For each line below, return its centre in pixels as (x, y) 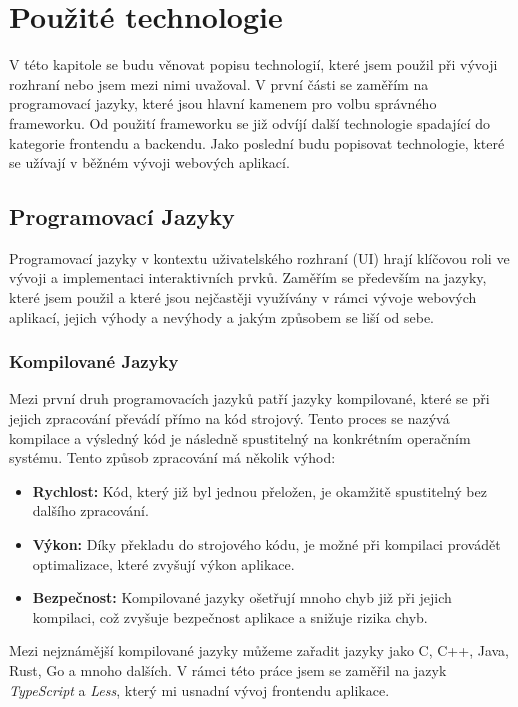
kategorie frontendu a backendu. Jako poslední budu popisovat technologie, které (257, 142)
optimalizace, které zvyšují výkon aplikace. (163, 563)
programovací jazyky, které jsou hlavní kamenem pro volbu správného (223, 103)
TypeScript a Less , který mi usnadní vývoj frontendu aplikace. (199, 689)
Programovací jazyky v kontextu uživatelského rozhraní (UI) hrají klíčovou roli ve (259, 257)
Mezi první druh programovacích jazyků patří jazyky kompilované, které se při (249, 398)
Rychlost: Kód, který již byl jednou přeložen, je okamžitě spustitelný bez (259, 490)
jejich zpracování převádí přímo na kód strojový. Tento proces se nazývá (229, 418)
